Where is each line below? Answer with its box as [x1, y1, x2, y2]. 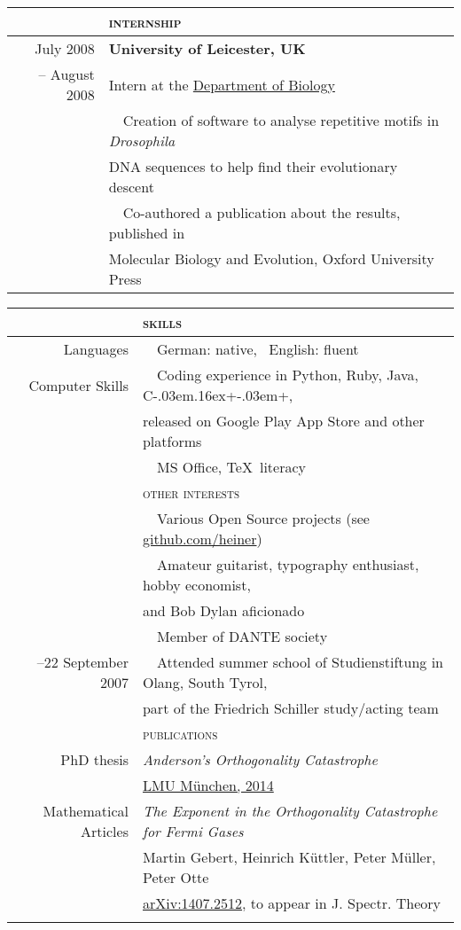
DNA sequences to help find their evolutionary [108, 156, 398, 176]
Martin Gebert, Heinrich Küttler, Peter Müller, [142, 847, 436, 867]
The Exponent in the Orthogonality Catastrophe [142, 801, 438, 821]
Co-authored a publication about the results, [122, 202, 401, 223]
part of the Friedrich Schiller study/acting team [142, 698, 439, 718]
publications [142, 723, 218, 744]
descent [108, 176, 154, 197]
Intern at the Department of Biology [108, 74, 335, 95]
